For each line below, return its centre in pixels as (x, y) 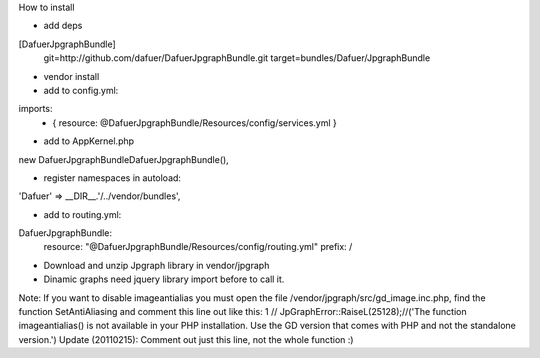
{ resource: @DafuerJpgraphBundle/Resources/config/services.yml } (194, 122)
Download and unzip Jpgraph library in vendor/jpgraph (156, 265)
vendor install (71, 76)
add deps (63, 26)
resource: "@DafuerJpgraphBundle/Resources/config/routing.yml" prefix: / (198, 247)
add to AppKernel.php (89, 141)
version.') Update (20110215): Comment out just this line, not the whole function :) (186, 339)
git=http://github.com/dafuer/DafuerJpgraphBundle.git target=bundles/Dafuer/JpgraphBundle (237, 58)
